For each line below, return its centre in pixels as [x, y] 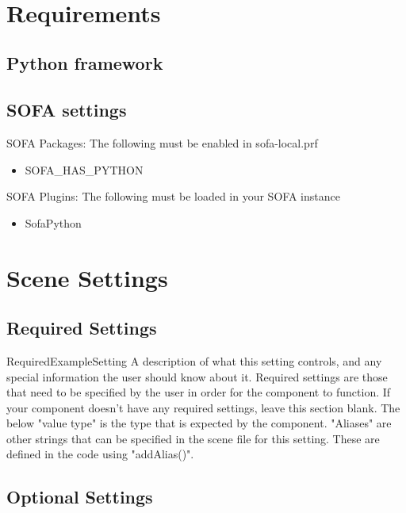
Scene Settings [87, 277]
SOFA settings [67, 110]
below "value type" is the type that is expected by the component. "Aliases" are [199, 423]
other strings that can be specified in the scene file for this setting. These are [193, 438]
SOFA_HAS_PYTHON [84, 169]
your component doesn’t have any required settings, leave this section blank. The [203, 407]
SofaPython [53, 222]
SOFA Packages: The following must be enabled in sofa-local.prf [162, 142]
